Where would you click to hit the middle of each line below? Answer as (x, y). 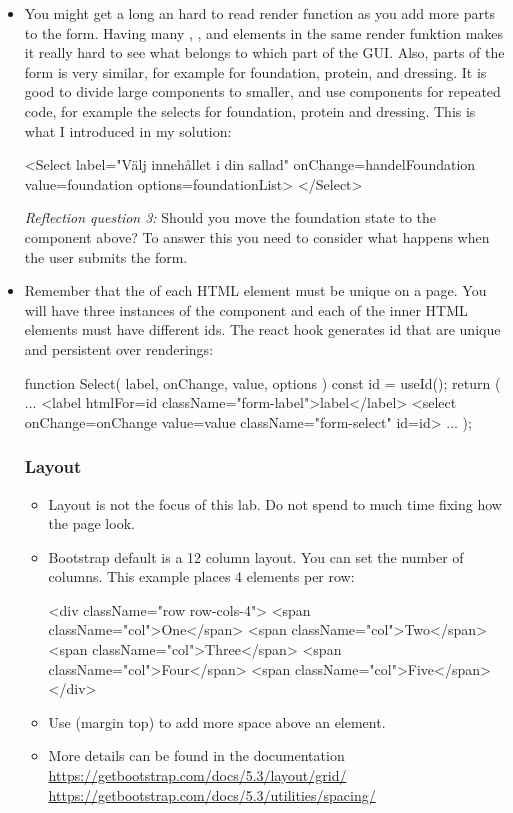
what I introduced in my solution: (128, 130)
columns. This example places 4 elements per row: (201, 576)
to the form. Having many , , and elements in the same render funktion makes (264, 32)
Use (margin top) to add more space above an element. (217, 721)
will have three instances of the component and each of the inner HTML (246, 309)
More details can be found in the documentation (196, 755)
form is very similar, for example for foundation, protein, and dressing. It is (255, 71)
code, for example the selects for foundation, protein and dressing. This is (250, 110)
